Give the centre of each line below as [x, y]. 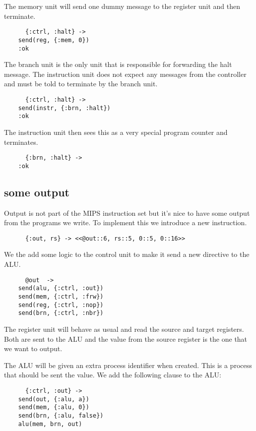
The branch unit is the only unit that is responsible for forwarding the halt [118, 64]
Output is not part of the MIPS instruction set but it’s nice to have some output [127, 213]
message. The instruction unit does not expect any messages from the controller [125, 74]
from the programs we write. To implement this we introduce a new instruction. [126, 222]
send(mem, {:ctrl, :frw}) [61, 296]
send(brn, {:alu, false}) [61, 415]
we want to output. [33, 348]
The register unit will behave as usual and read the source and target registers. [124, 329]
